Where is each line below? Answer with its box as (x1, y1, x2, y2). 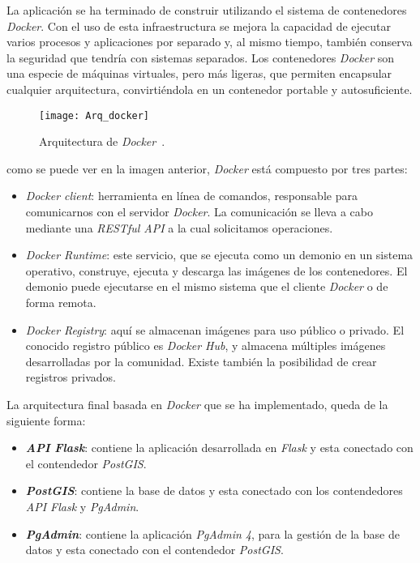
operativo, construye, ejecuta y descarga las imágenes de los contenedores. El (25, 262, 408, 279)
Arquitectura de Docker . (39, 133, 165, 150)
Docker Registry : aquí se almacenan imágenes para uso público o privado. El (25, 321, 405, 338)
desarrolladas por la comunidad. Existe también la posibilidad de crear (25, 352, 377, 369)
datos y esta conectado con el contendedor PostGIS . (25, 541, 284, 558)
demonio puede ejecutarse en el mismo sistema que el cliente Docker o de (25, 278, 388, 295)
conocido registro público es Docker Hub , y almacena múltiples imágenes (25, 337, 386, 354)
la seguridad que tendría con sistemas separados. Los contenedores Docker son (6, 49, 395, 66)
